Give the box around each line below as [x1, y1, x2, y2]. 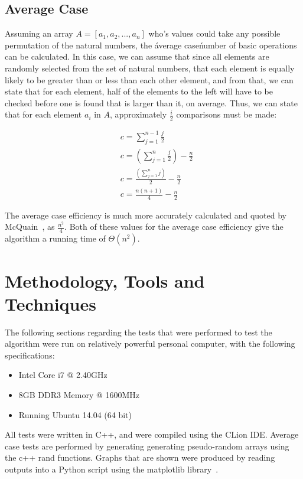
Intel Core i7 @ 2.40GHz [18, 369, 107, 381]
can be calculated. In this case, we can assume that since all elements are [5, 50, 269, 63]
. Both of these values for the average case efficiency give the [64, 220, 284, 233]
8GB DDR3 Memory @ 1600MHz [18, 389, 140, 400]
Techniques [5, 291, 96, 315]
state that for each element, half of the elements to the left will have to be [5, 85, 273, 97]
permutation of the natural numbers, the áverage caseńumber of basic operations [5, 38, 297, 51]
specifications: [5, 348, 55, 361]
